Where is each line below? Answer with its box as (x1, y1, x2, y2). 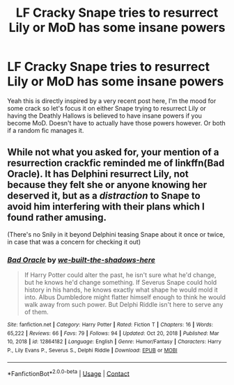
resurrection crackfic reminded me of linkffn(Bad (7, 157, 225, 169)
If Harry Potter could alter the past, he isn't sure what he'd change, (24, 271, 217, 279)
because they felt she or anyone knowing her (7, 179, 208, 191)
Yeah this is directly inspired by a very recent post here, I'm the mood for (7, 96, 217, 105)
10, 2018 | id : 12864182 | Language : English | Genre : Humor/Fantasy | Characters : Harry (7, 338, 221, 345)
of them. (24, 308, 49, 316)
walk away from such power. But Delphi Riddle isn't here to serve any (24, 301, 224, 309)
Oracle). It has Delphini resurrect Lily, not (7, 168, 189, 180)
